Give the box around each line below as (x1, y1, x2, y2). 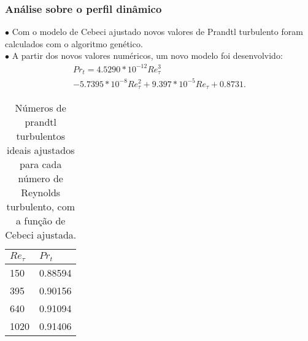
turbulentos (16, 128, 66, 143)
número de (18, 170, 63, 185)
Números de (15, 100, 66, 115)
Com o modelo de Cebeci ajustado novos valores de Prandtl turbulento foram (12, 25, 303, 38)
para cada (19, 156, 62, 171)
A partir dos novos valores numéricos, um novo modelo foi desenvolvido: (12, 49, 283, 62)
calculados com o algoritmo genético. (5, 37, 143, 50)
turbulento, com (6, 199, 75, 213)
